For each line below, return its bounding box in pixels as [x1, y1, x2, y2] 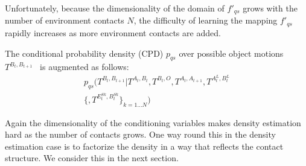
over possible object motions [179, 46, 284, 59]
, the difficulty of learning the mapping [133, 14, 278, 27]
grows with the [243, 2, 298, 14]
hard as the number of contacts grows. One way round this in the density [5, 128, 276, 141]
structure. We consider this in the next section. [5, 152, 179, 164]
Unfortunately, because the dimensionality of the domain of [5, 2, 225, 14]
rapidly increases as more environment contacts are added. [5, 26, 221, 39]
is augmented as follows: [40, 60, 129, 73]
